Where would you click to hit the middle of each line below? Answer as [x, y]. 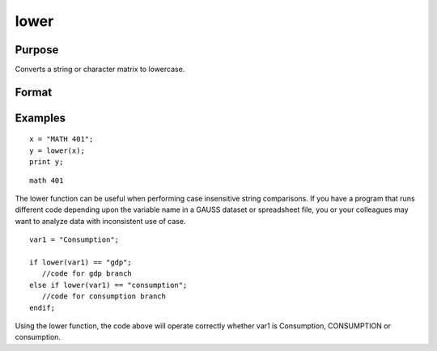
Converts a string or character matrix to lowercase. [100, 70]
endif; [42, 308]
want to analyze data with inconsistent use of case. [100, 221]
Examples [40, 118]
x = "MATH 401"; [62, 139]
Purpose [37, 50]
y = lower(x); [57, 150]
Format [34, 92]
